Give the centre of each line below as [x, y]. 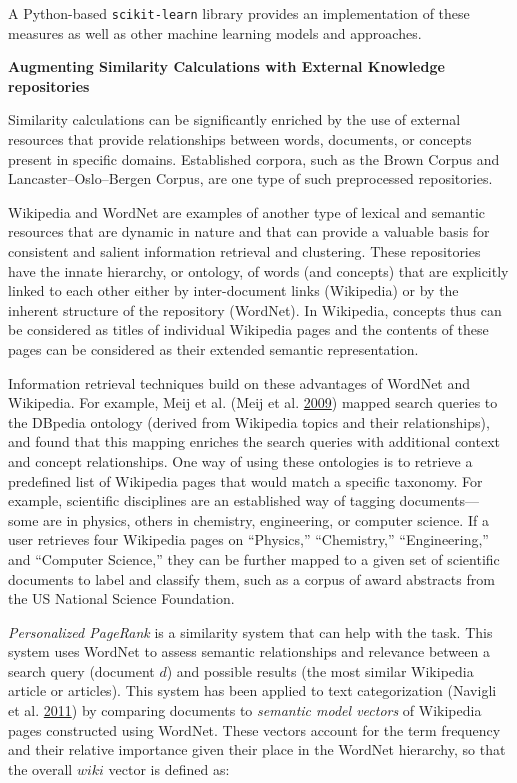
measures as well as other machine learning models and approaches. [215, 32]
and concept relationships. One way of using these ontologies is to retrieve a [240, 460]
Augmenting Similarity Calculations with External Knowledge [226, 66]
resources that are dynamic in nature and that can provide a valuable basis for [249, 231]
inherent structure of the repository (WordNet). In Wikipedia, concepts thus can [255, 309]
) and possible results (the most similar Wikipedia [320, 670]
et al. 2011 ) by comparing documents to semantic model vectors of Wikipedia [245, 710]
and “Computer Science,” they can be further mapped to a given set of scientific [254, 558]
